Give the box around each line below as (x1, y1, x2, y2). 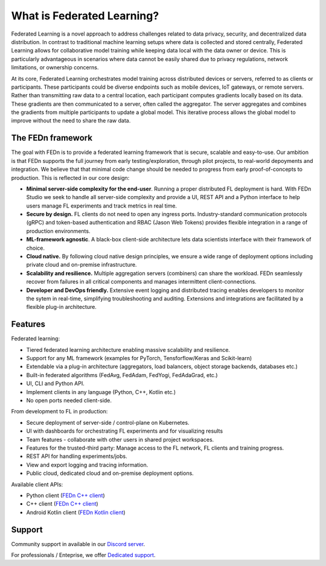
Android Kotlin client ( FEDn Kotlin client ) (26, 509, 126, 516)
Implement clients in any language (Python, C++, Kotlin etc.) (26, 388, 176, 395)
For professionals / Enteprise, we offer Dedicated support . (11, 552, 156, 559)
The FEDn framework (11, 133, 93, 143)
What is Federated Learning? (11, 9, 159, 22)
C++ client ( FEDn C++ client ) (26, 500, 99, 507)
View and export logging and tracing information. (26, 461, 149, 468)
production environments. (26, 227, 91, 235)
